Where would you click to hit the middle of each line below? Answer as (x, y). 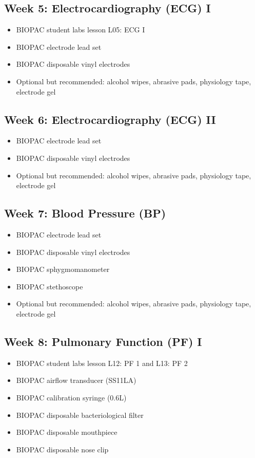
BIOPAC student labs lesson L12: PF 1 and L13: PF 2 (102, 363)
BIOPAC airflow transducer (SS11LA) (76, 380)
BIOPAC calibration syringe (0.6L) (71, 397)
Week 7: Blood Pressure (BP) (85, 213)
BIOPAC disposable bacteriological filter (80, 415)
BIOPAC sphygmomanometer (63, 269)
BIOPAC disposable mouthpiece (67, 432)
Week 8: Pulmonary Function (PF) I (103, 341)
